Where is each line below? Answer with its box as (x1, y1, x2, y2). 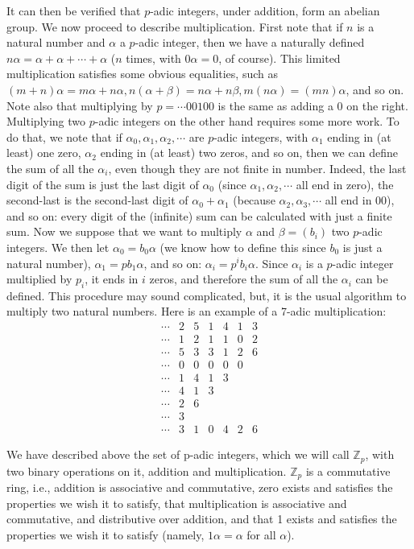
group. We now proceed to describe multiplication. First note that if (6, 18, 343, 35)
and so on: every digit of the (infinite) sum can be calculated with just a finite (6, 207, 392, 224)
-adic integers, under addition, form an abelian (150, 2, 380, 19)
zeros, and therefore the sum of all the (149, 270, 338, 287)
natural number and (6, 34, 106, 51)
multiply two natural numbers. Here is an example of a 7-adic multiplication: (6, 303, 387, 320)
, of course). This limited (218, 49, 341, 66)
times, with (126, 49, 181, 66)
